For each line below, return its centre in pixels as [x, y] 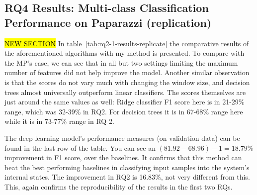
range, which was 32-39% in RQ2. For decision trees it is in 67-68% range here [124, 111]
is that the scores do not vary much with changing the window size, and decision [127, 82]
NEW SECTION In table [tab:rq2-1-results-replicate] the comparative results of [127, 43]
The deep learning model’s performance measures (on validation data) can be [122, 138]
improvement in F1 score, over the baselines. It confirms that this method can [123, 157]
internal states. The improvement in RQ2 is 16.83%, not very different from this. [127, 177]
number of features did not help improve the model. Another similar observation [127, 72]
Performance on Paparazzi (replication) [108, 22]
